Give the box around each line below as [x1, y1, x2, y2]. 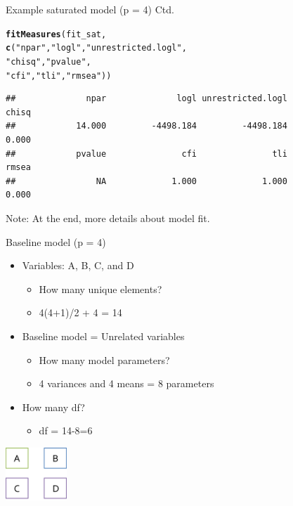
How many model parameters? [39, 352, 170, 367]
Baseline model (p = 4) [6, 234, 106, 249]
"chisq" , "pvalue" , [6, 56, 91, 67]
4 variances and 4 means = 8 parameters [39, 376, 214, 391]
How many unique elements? [39, 281, 162, 296]
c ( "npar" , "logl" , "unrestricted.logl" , [6, 43, 187, 53]
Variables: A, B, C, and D [22, 258, 134, 273]
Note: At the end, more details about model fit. [6, 210, 210, 225]
